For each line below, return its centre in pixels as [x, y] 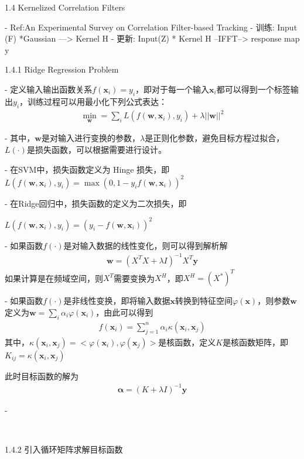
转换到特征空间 [204, 301]
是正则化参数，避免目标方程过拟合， [215, 138]
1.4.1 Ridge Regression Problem [62, 69]
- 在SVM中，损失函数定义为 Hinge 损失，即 [87, 169]
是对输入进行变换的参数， [90, 138]
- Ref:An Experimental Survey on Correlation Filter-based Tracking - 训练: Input [151, 27]
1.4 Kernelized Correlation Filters [65, 7]
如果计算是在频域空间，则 [54, 278]
